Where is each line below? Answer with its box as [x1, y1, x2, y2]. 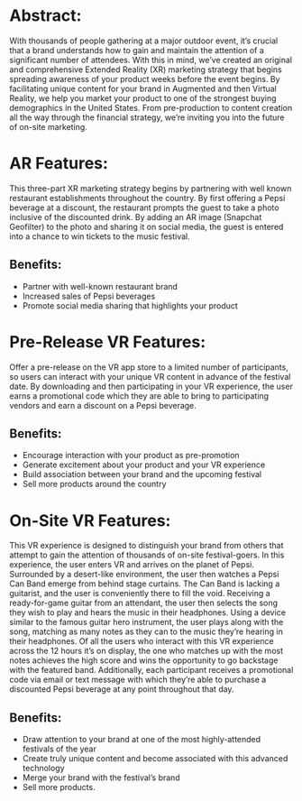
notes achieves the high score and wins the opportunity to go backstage [9, 655, 279, 666]
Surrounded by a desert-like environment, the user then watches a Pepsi [9, 569, 279, 580]
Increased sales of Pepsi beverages [22, 290, 156, 301]
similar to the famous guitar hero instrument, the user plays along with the [9, 617, 284, 628]
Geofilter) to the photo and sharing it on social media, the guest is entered [9, 221, 284, 232]
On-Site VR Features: [9, 511, 171, 530]
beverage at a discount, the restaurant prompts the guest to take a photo [9, 202, 279, 213]
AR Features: [9, 153, 108, 174]
